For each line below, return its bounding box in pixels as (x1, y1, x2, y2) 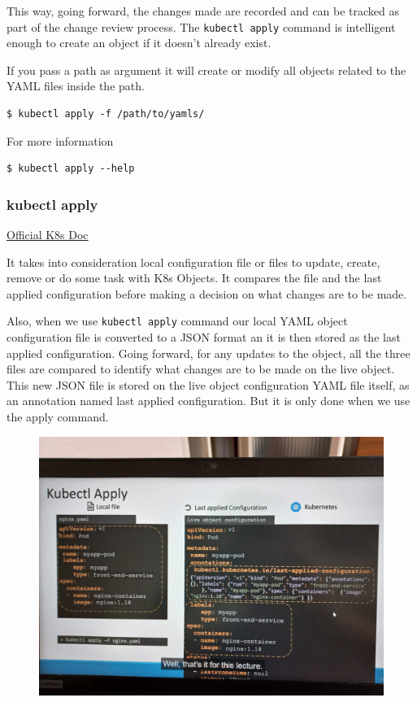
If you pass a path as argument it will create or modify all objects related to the (7, 61, 406, 78)
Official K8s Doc (7, 226, 89, 243)
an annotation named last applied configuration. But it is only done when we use (7, 392, 410, 409)
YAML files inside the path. (7, 77, 145, 94)
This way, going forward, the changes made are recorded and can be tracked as (7, 2, 400, 19)
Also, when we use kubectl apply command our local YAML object (7, 312, 348, 329)
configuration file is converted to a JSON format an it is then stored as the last (7, 329, 401, 346)
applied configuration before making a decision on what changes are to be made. (7, 285, 407, 302)
